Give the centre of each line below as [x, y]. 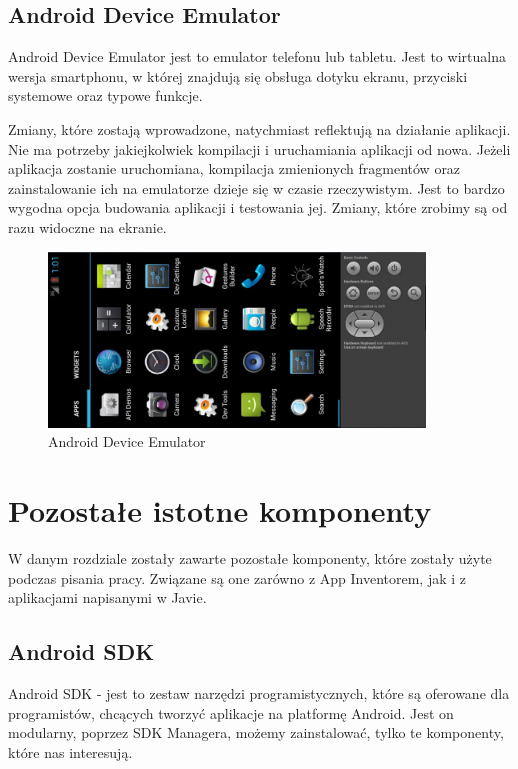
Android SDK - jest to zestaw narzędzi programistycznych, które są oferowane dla [259, 692]
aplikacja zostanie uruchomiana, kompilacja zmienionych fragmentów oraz [234, 168]
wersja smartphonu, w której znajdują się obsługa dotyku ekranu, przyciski [238, 75]
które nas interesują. [70, 751]
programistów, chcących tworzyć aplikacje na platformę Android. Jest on [231, 712]
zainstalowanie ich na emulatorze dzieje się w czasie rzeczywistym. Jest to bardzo [256, 187]
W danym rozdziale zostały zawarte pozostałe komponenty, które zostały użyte [250, 557]
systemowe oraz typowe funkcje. [105, 95]
